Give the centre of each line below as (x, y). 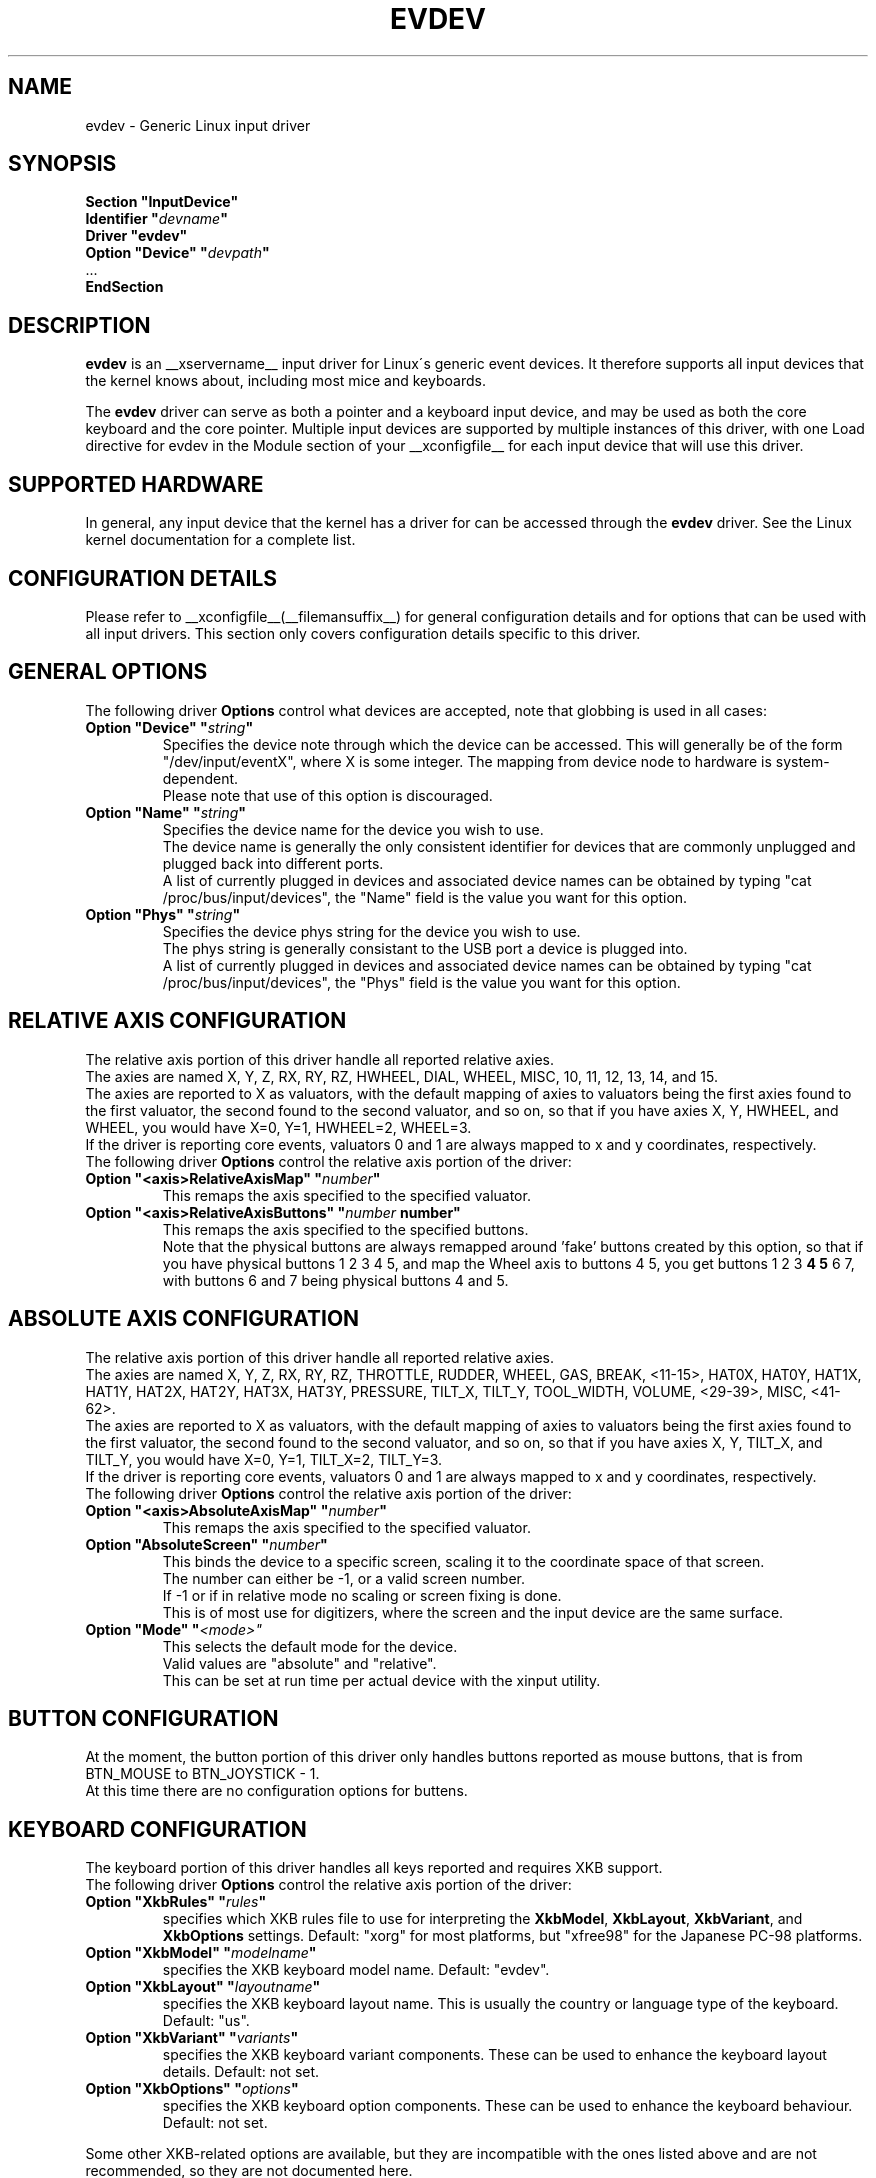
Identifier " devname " (156, 219)
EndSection (124, 287)
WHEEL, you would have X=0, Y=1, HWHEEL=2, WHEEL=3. (278, 1127)
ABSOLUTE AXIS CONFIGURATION (184, 1319)
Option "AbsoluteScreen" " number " (206, 1544)
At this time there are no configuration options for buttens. (276, 1791)
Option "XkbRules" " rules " (176, 1902)
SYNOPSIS (62, 164)
